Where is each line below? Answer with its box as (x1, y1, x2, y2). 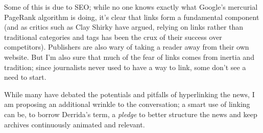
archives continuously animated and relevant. (4, 119, 145, 129)
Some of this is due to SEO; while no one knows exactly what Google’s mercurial (4, 2, 258, 12)
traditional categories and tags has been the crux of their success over (4, 31, 222, 42)
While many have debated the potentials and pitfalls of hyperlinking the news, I (4, 88, 255, 99)
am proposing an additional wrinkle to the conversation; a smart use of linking (4, 99, 250, 109)
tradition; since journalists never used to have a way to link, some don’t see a (4, 61, 246, 72)
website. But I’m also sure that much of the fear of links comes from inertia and (4, 51, 254, 62)
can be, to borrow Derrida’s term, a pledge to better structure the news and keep (4, 108, 257, 119)
